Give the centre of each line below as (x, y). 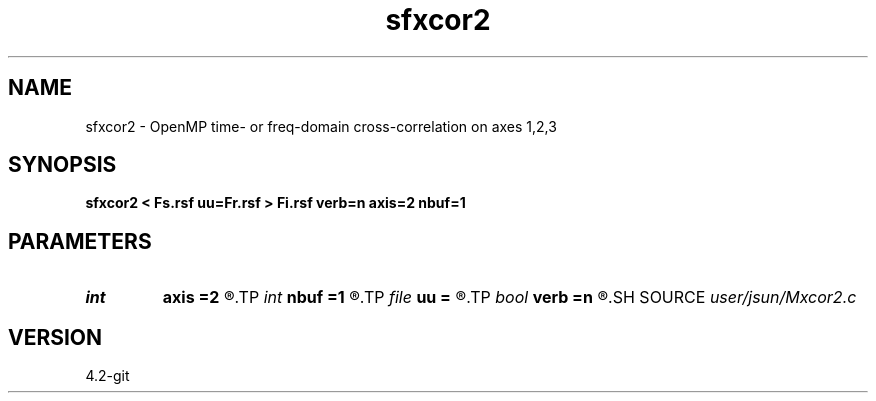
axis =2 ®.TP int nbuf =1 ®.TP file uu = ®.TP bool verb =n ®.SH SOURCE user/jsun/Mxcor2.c (509, 297)
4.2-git (107, 376)
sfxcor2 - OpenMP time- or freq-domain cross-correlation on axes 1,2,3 (321, 126)
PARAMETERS (80, 241)
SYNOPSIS (62, 165)
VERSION (55, 337)
